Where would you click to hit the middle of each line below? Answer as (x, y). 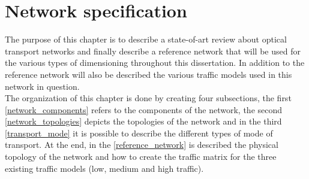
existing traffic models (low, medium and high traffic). (104, 168)
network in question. (42, 86)
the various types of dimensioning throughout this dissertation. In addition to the (155, 63)
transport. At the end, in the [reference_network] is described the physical (142, 145)
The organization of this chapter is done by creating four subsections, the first (148, 98)
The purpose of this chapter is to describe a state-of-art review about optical (146, 39)
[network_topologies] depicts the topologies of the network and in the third (143, 121)
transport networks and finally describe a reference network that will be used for (153, 51)
